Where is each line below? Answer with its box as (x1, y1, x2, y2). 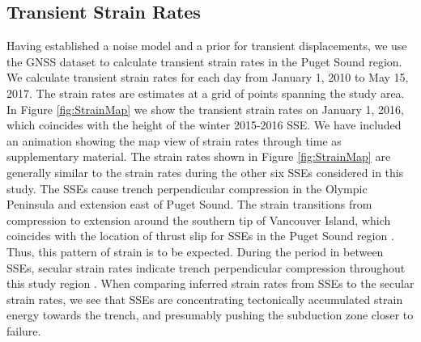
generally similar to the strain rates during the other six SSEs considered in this (6, 163, 404, 180)
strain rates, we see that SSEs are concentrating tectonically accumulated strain (6, 290, 403, 307)
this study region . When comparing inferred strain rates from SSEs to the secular (6, 275, 415, 292)
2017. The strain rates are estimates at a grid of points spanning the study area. (6, 84, 405, 101)
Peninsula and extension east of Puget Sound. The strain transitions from (6, 196, 372, 213)
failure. (6, 322, 41, 339)
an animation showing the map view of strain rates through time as (6, 132, 342, 149)
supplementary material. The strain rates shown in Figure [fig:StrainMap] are (6, 148, 391, 165)
